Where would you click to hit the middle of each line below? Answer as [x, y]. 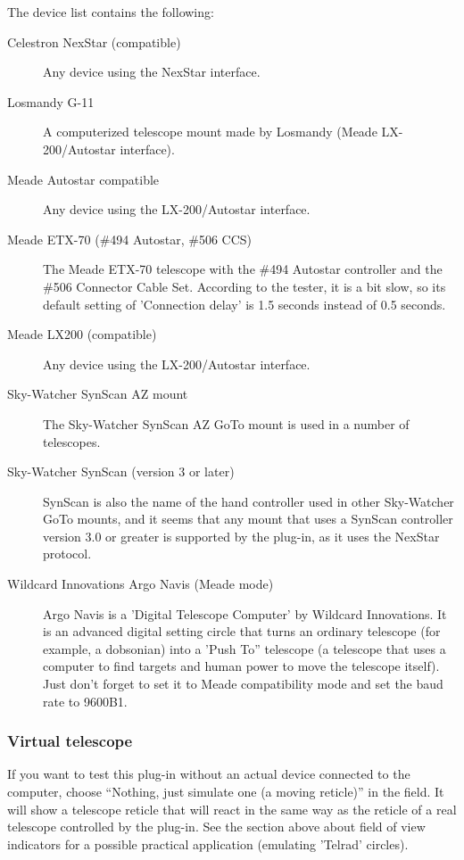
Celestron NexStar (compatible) [94, 41]
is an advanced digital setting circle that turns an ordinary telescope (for [242, 631]
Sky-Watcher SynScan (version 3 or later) [121, 471]
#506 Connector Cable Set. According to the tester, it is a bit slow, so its [244, 286]
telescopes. [72, 441]
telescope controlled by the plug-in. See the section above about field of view [216, 827]
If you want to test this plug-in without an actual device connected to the [209, 774]
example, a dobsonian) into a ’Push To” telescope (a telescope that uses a [244, 648]
